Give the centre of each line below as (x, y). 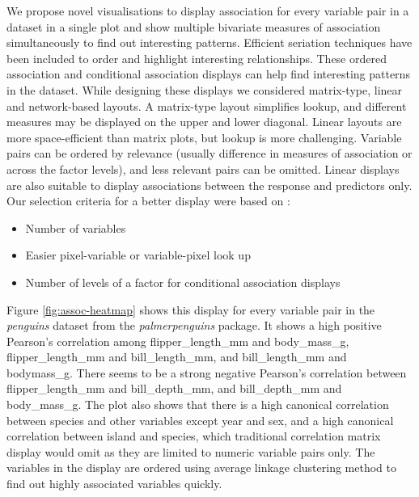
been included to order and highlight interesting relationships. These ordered (197, 58)
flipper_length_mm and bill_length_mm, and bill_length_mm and (177, 357)
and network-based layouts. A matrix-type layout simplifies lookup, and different (207, 105)
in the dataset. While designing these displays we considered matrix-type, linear (205, 89)
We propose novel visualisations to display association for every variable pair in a (208, 11)
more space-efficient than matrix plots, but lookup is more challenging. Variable (204, 137)
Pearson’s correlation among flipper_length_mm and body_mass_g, (178, 341)
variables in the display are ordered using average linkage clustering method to (201, 468)
